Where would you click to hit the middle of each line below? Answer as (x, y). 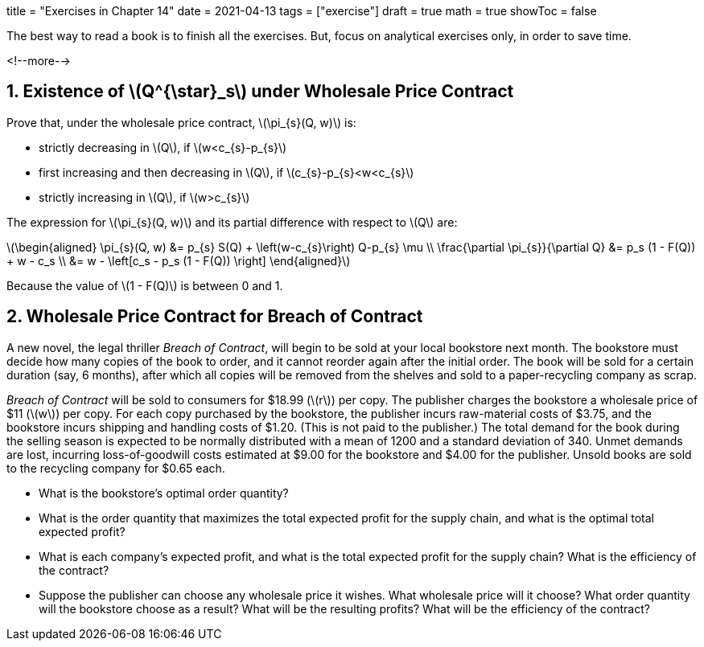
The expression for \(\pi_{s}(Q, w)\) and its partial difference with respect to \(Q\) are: (232, 222)
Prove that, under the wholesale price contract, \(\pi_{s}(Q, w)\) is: (181, 122)
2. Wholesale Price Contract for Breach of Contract (215, 317)
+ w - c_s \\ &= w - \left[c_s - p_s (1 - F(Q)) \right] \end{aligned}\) (179, 260)
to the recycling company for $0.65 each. (116, 468)
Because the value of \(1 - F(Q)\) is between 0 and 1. (145, 285)
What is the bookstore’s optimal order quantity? (164, 493)
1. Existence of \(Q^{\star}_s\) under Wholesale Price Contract (260, 92)
